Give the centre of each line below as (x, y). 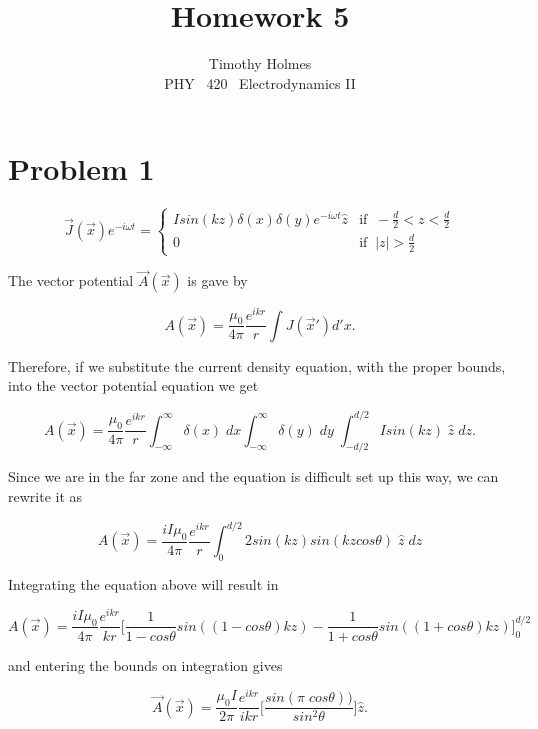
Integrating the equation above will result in (143, 583)
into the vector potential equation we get (133, 385)
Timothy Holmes (260, 63)
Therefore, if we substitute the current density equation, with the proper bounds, (257, 365)
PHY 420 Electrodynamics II (260, 82)
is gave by (217, 280)
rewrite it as (45, 495)
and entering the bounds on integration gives (145, 664)
